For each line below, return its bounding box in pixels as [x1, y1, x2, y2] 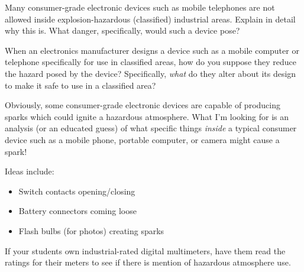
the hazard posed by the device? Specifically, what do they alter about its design [5, 67, 296, 79]
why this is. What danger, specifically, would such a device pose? [5, 24, 240, 37]
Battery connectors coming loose [18, 205, 137, 217]
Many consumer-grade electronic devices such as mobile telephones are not [5, 1, 275, 13]
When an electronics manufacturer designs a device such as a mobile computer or [5, 44, 299, 56]
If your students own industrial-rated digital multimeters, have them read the [5, 244, 286, 257]
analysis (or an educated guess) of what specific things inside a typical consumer [5, 122, 297, 134]
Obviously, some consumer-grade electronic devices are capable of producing [5, 99, 280, 111]
